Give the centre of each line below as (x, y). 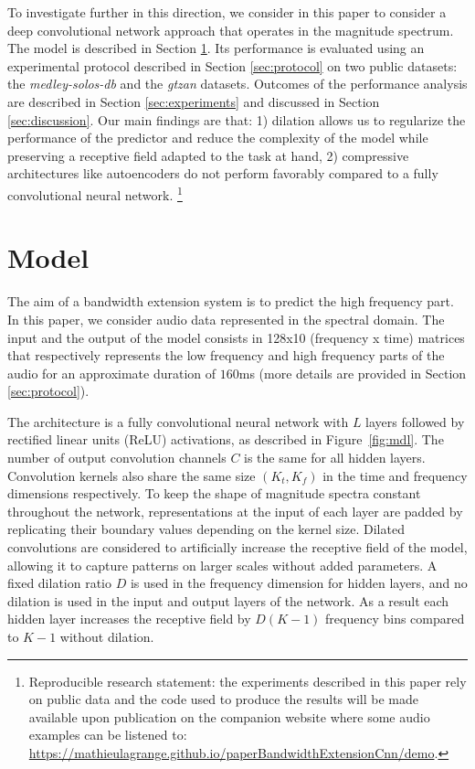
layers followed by (415, 421)
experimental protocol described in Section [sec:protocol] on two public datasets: (232, 65)
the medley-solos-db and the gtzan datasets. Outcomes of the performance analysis (237, 84)
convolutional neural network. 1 (95, 193)
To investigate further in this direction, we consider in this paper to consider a (227, 12)
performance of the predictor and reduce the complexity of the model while (218, 138)
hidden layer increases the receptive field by (129, 619)
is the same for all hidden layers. (335, 458)
